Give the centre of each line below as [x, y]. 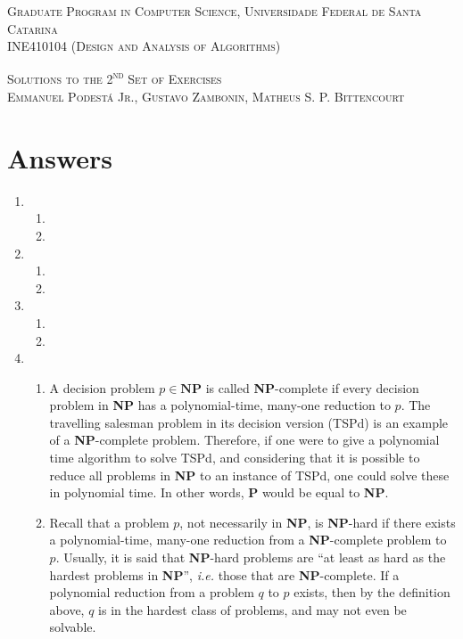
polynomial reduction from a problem [152, 592]
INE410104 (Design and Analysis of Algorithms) [144, 46]
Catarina [33, 28]
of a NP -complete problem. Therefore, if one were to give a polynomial [244, 440]
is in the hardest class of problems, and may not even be [252, 609]
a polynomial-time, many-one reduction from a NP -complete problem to [248, 540]
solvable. [73, 627]
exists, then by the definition [372, 592]
